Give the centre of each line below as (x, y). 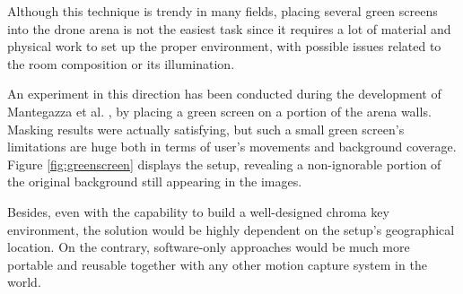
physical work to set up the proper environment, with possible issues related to (224, 46)
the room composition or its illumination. (121, 63)
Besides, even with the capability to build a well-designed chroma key (198, 211)
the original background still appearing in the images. (155, 182)
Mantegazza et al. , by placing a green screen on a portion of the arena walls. (219, 111)
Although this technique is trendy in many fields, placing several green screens (223, 11)
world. (24, 282)
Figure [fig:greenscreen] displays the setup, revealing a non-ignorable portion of (224, 164)
